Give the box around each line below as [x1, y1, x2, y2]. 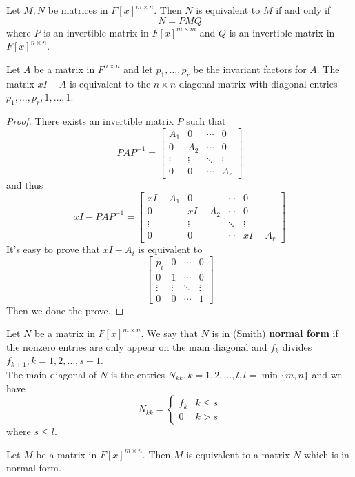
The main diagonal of [6, 367, 97, 381]
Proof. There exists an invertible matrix [6, 113, 174, 128]
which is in [304, 447, 349, 461]
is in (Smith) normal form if [212, 326, 338, 341]
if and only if [276, 3, 331, 17]
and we [312, 367, 342, 381]
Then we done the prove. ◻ [6, 303, 124, 317]
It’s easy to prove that [6, 242, 100, 256]
